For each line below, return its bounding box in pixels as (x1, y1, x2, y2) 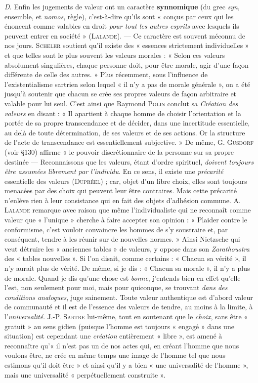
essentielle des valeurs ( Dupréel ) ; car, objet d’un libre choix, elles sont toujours (4, 175, 247, 186)
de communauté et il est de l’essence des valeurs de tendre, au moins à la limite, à (4, 301, 253, 312)
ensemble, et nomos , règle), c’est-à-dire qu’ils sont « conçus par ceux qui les (4, 11, 234, 21)
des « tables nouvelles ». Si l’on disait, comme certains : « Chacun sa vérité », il (4, 253, 246, 263)
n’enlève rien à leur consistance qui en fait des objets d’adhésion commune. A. (4, 195, 241, 205)
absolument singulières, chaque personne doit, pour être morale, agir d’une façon (4, 59, 249, 70)
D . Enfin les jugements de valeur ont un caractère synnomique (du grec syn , (4, 1, 240, 11)
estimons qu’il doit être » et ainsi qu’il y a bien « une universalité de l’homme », (4, 359, 248, 370)
